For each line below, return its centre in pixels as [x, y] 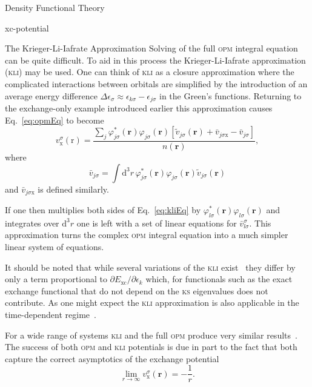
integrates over [32, 223]
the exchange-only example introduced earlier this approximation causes [139, 108]
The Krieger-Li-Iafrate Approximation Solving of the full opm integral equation [151, 48]
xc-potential [27, 28]
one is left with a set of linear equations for [157, 223]
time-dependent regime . [51, 315]
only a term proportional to [56, 279]
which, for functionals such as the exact [219, 279]
